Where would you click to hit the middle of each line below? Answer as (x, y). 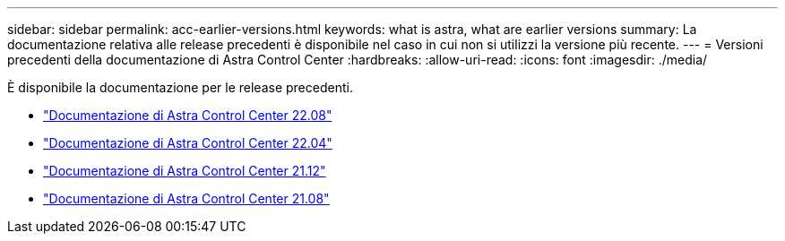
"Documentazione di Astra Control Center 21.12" (185, 171)
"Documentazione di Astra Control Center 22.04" (188, 143)
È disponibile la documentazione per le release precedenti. (180, 87)
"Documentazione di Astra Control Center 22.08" (188, 115)
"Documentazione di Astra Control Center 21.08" (186, 198)
